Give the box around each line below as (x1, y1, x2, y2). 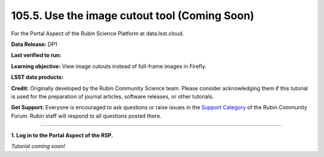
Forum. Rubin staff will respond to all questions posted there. (11, 112, 162, 119)
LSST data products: (11, 73, 64, 81)
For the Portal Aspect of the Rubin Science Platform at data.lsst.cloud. (11, 30, 184, 37)
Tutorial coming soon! (11, 143, 65, 150)
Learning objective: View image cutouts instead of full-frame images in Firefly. (11, 63, 207, 70)
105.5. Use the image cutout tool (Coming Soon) (11, 9, 254, 22)
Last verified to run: (11, 51, 62, 59)
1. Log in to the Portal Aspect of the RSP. (11, 132, 113, 139)
